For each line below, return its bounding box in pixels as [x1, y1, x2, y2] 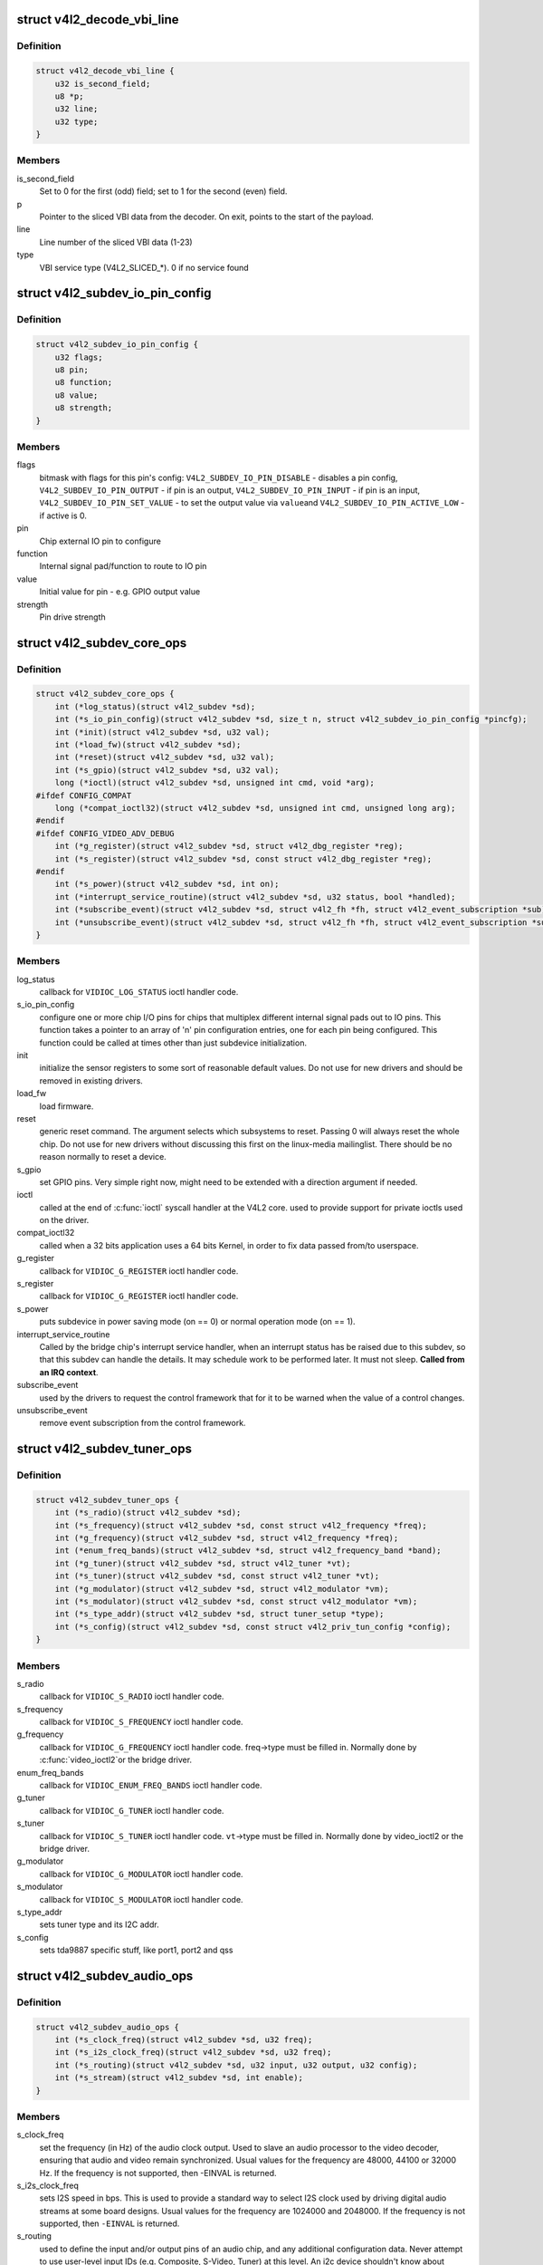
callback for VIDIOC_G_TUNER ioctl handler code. [39, 1805, 224, 1816]
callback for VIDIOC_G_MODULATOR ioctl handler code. [39, 1868, 243, 1879]
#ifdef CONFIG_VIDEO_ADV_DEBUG [35, 828, 176, 838]
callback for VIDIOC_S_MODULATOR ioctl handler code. [39, 1894, 243, 1904]
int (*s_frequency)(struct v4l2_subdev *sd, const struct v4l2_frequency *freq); [54, 1520, 427, 1530]
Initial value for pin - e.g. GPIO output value [39, 586, 201, 597]
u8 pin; [54, 364, 90, 375]
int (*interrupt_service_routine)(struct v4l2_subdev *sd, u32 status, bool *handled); [54, 892, 456, 901]
